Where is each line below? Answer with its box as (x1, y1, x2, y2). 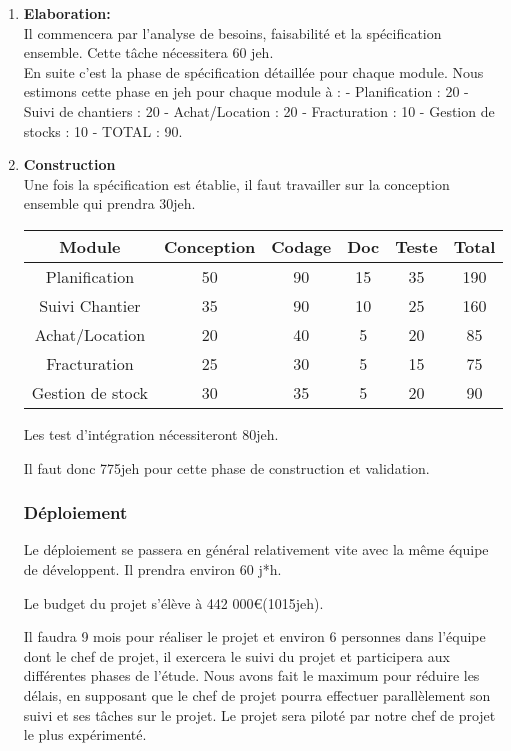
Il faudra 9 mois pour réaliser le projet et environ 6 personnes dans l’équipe (23, 626, 486, 647)
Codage (271, 234, 332, 258)
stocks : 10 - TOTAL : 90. (23, 120, 183, 141)
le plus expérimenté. (23, 724, 147, 745)
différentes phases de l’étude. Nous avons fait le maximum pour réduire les (23, 665, 480, 686)
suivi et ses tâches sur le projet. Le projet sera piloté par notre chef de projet (23, 704, 496, 725)
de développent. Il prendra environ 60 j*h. (23, 558, 282, 579)
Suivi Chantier (39, 293, 141, 317)
